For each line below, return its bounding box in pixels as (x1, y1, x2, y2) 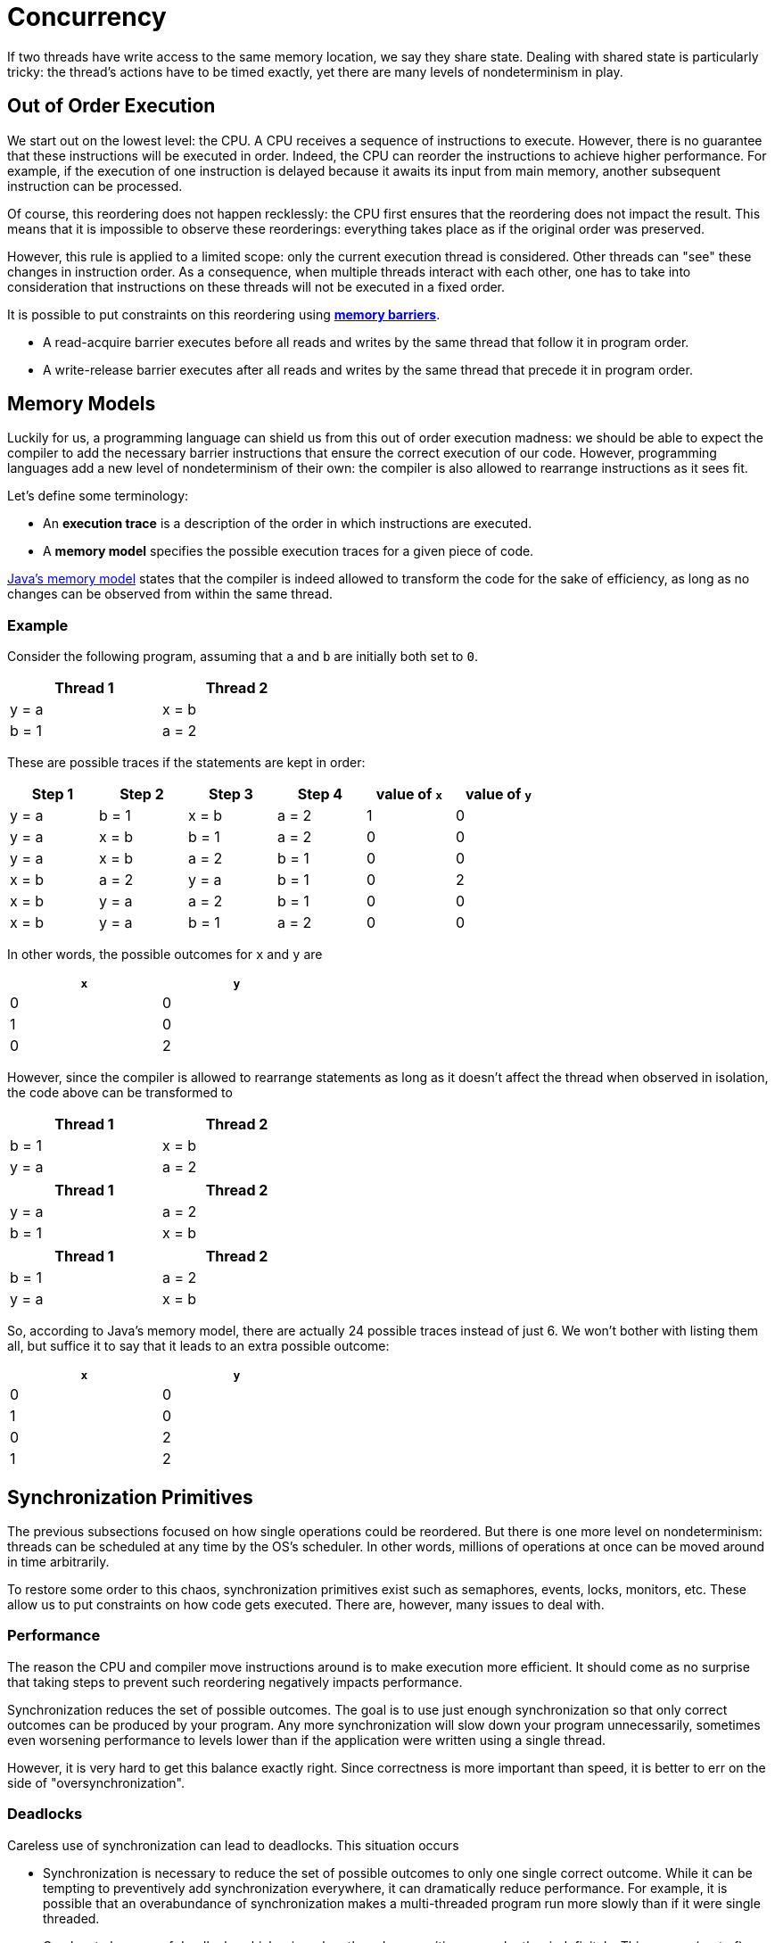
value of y (465, 785, 532, 804)
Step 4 (297, 785, 343, 804)
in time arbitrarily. (7, 1554, 110, 1570)
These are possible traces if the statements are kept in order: (7, 755, 366, 771)
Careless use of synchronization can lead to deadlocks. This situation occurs (7, 1837, 459, 1853)
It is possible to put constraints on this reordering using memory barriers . (7, 306, 441, 322)
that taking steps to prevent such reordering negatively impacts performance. (7, 1674, 463, 1690)
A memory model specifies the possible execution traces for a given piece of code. (43, 543, 534, 559)
